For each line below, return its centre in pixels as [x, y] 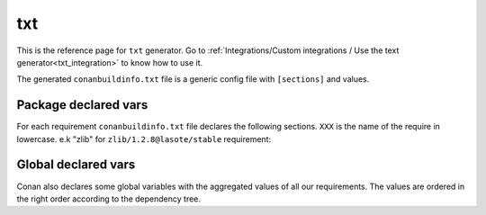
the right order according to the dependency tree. [109, 199]
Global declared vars [76, 165]
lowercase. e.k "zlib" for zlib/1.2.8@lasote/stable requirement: [144, 139]
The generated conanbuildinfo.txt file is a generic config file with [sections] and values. [193, 79]
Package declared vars [82, 105]
